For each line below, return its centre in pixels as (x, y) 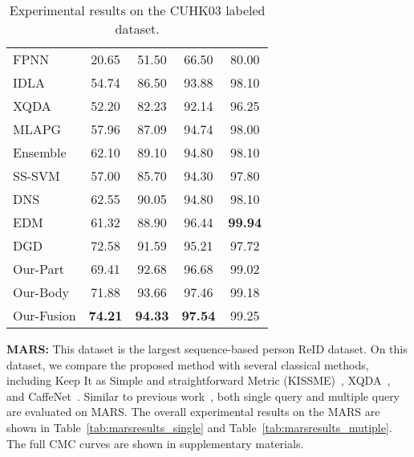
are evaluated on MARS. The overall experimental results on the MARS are (193, 412)
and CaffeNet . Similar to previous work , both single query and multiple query (203, 396)
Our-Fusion (45, 315)
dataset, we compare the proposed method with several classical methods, (188, 364)
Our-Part (39, 269)
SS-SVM (37, 175)
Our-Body (41, 292)
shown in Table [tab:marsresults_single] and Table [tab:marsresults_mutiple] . (199, 427)
